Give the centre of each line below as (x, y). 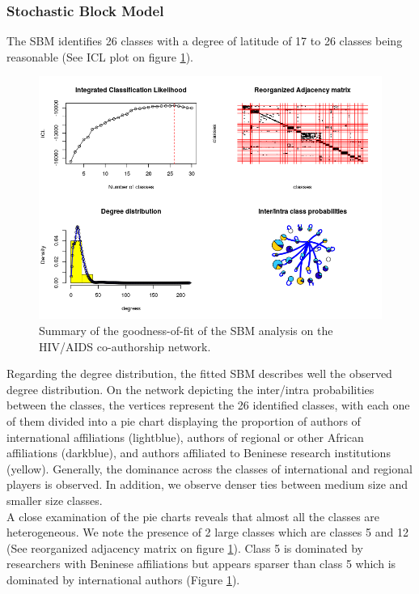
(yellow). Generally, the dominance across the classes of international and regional (209, 468)
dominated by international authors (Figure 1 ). (123, 579)
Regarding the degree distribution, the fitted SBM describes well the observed (199, 373)
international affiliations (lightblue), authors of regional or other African (185, 437)
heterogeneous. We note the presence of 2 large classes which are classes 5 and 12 (207, 532)
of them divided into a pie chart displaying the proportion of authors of (184, 421)
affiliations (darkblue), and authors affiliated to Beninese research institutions (199, 453)
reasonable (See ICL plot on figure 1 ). (100, 56)
